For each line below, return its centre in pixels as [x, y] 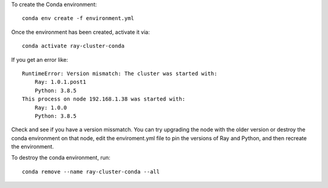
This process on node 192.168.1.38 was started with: [104, 99]
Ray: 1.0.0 [51, 107]
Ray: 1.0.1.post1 [60, 82]
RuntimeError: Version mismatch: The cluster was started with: [120, 73]
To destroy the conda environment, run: [61, 158]
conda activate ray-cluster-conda [73, 46]
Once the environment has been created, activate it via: [80, 32]
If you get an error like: [40, 59]
